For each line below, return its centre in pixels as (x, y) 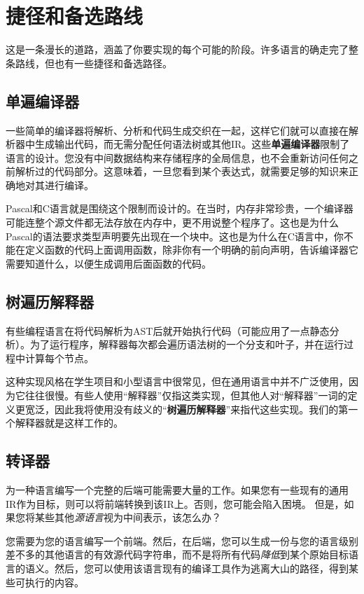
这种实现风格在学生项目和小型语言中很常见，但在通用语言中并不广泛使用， (177, 381)
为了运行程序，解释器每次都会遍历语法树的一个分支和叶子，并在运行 (187, 344)
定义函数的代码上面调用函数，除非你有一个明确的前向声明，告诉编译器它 (191, 250)
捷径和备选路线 (75, 16)
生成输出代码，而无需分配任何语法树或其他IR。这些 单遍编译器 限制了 (192, 144)
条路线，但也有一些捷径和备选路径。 (89, 63)
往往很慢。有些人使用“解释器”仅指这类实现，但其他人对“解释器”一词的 (186, 395)
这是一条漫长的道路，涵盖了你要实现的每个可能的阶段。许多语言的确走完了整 (182, 49)
